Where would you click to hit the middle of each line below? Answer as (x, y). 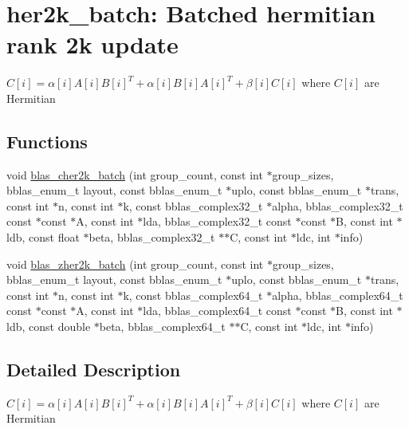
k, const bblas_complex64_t (193, 295)
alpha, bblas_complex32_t (338, 205)
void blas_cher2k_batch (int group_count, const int (135, 174)
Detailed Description (94, 370)
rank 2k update (92, 44)
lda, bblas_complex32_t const (217, 221)
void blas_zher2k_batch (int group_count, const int (135, 264)
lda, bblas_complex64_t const (217, 311)
